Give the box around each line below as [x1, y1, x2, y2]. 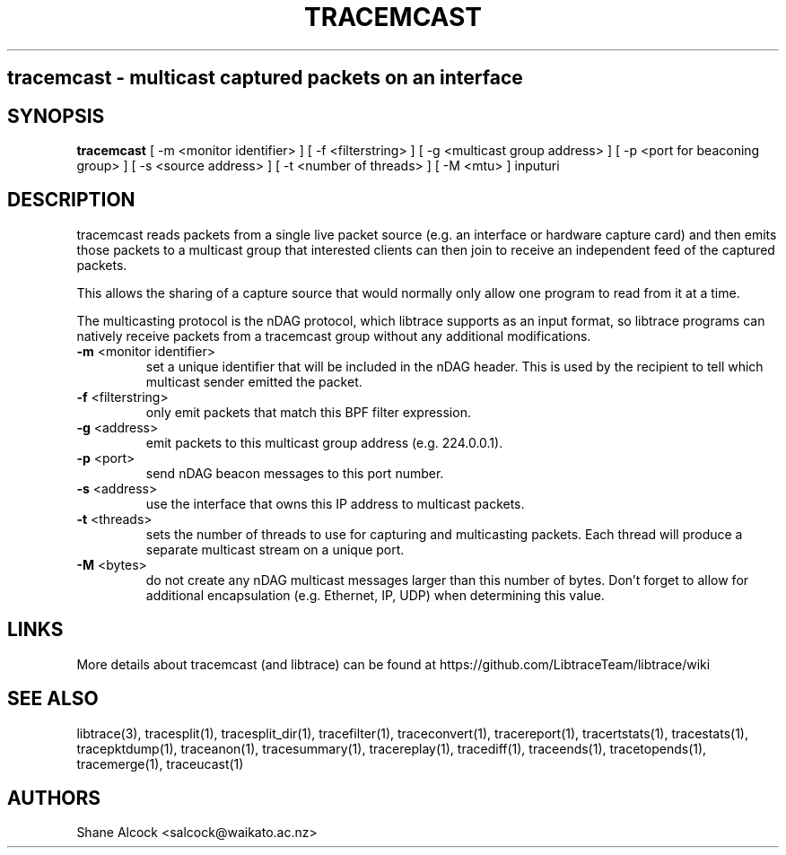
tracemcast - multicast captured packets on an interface [7, 66, 523, 90]
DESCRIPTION [7, 188, 135, 212]
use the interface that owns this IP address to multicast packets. [145, 495, 525, 511]
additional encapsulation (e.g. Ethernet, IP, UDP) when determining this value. [145, 587, 605, 603]
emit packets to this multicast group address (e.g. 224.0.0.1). [145, 434, 503, 450]
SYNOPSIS [7, 104, 105, 127]
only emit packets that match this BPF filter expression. [145, 404, 471, 420]
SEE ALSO [7, 687, 99, 711]
